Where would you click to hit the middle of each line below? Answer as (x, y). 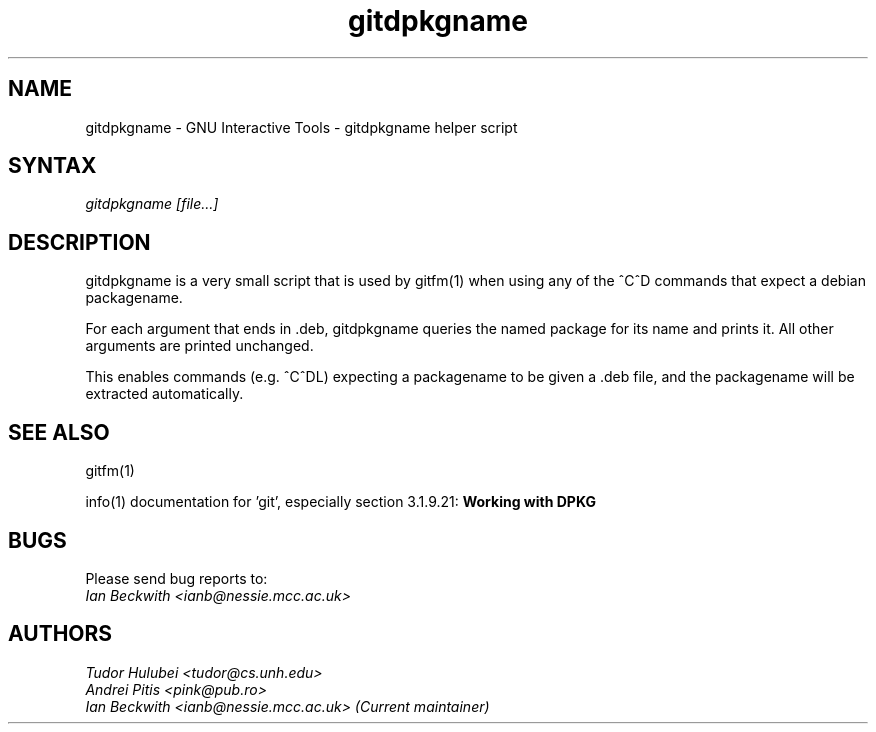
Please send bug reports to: (176, 578)
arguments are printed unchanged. (199, 346)
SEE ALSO (59, 432)
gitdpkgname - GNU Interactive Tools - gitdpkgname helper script (301, 127)
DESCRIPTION (79, 242)
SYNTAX (52, 166)
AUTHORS (60, 634)
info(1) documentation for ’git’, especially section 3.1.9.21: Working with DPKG (340, 502)
